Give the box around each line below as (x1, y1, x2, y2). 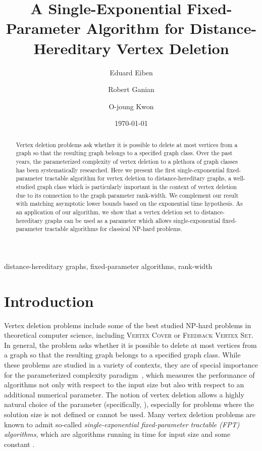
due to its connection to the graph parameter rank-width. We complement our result (16, 191, 239, 199)
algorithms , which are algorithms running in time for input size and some (4, 429, 231, 439)
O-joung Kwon (109, 101, 154, 111)
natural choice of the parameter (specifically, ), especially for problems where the (4, 399, 254, 410)
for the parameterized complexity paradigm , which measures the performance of (4, 369, 255, 380)
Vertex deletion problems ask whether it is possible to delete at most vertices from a (16, 140, 238, 149)
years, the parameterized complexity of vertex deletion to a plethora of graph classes (16, 157, 238, 165)
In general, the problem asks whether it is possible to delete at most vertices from (4, 339, 257, 350)
